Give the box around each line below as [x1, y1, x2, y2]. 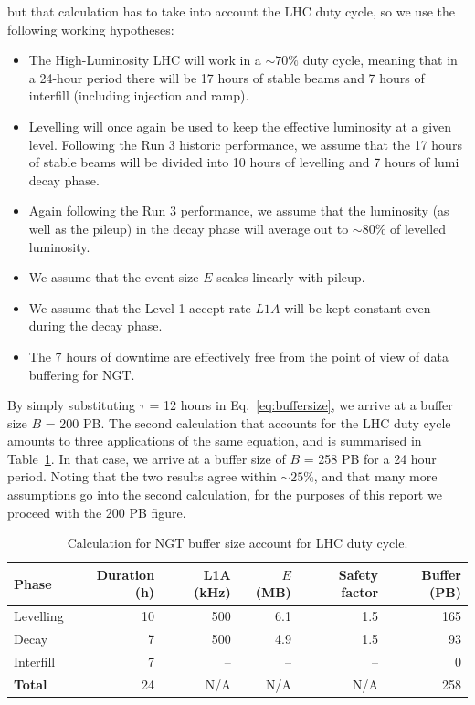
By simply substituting [7, 395, 136, 415]
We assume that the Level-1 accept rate [28, 298, 251, 317]
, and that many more [313, 467, 438, 486]
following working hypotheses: [7, 19, 174, 38]
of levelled [390, 218, 447, 237]
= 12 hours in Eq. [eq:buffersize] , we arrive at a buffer [149, 395, 453, 415]
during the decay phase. [28, 316, 163, 335]
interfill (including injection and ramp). [28, 86, 249, 105]
